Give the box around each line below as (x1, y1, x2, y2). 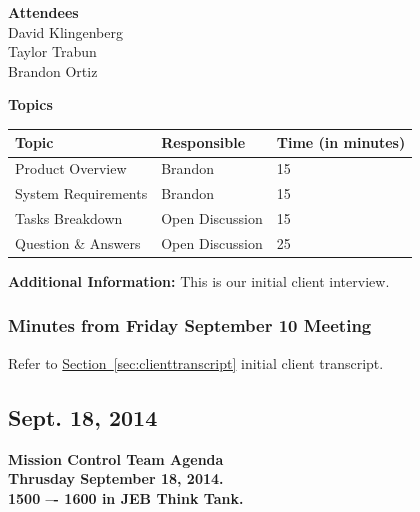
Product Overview (15, 158, 127, 179)
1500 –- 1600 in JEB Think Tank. (8, 487, 244, 508)
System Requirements (15, 183, 148, 204)
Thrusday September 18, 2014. (8, 468, 224, 489)
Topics (8, 94, 53, 115)
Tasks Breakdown (15, 208, 123, 228)
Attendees (8, 2, 79, 22)
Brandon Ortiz (8, 60, 98, 81)
